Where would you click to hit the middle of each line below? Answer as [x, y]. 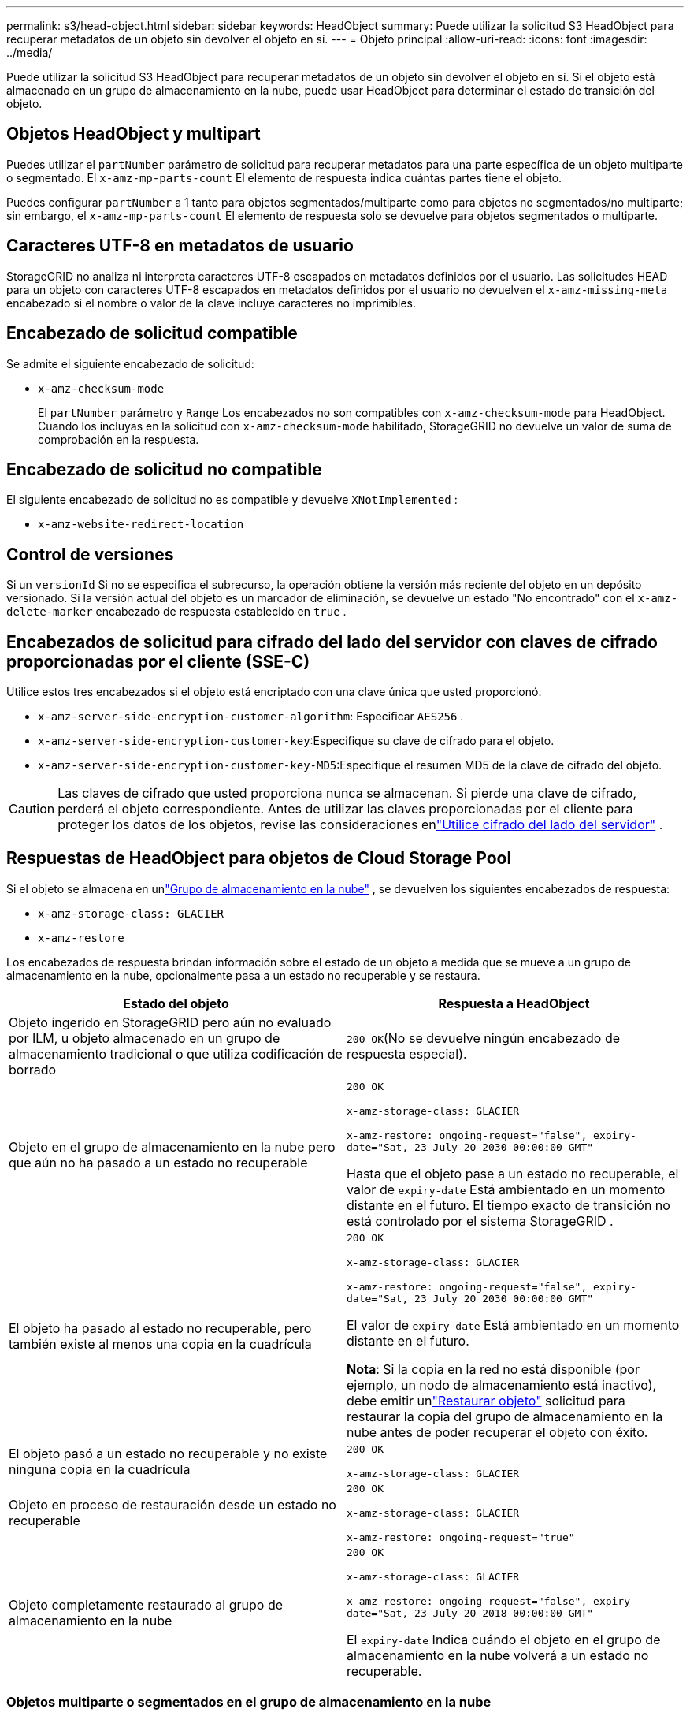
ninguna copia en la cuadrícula [100, 1469]
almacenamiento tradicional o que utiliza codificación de [176, 1053]
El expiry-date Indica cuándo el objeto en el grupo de [504, 1639]
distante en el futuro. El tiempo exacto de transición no [508, 1205]
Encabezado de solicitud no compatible [164, 469]
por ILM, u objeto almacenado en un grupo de [145, 1038]
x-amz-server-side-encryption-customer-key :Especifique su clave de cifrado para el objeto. [296, 741]
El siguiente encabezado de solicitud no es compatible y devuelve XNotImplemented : [232, 500]
